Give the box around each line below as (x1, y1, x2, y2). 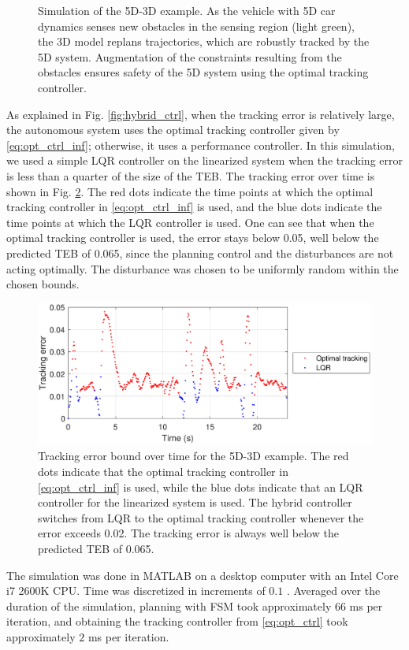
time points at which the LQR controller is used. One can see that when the (6, 214, 374, 230)
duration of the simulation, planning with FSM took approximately (6, 597, 332, 614)
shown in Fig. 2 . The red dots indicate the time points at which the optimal (6, 183, 374, 199)
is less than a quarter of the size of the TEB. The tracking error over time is (6, 167, 375, 184)
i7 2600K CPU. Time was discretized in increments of (6, 582, 266, 599)
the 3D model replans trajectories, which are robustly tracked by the (38, 33, 370, 50)
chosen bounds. (6, 276, 80, 292)
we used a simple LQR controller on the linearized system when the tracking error (6, 152, 403, 169)
